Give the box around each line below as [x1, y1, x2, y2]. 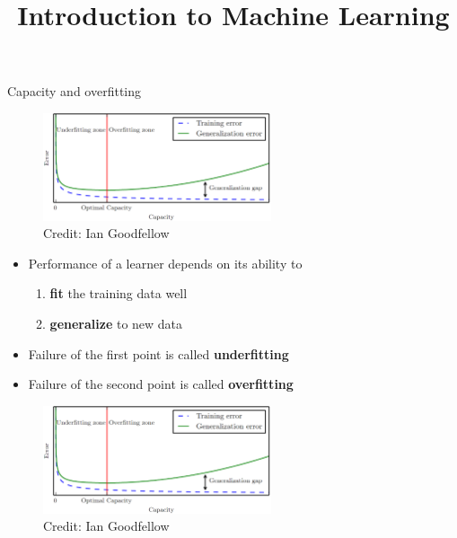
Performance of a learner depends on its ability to [28, 253, 303, 272]
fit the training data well [49, 284, 188, 303]
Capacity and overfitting [7, 82, 142, 101]
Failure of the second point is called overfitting [28, 375, 294, 393]
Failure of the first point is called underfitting [28, 344, 289, 363]
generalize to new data [49, 314, 183, 333]
